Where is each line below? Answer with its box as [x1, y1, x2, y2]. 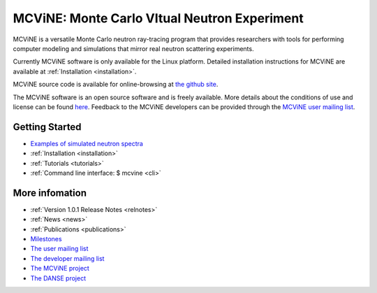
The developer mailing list [30, 254, 105, 262]
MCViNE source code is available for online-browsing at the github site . [13, 80, 219, 89]
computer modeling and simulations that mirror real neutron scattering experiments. [13, 44, 254, 52]
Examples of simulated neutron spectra [30, 139, 143, 148]
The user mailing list [30, 245, 89, 253]
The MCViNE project [30, 264, 90, 273]
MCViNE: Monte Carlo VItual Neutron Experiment [13, 10, 304, 26]
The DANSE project [30, 273, 87, 283]
